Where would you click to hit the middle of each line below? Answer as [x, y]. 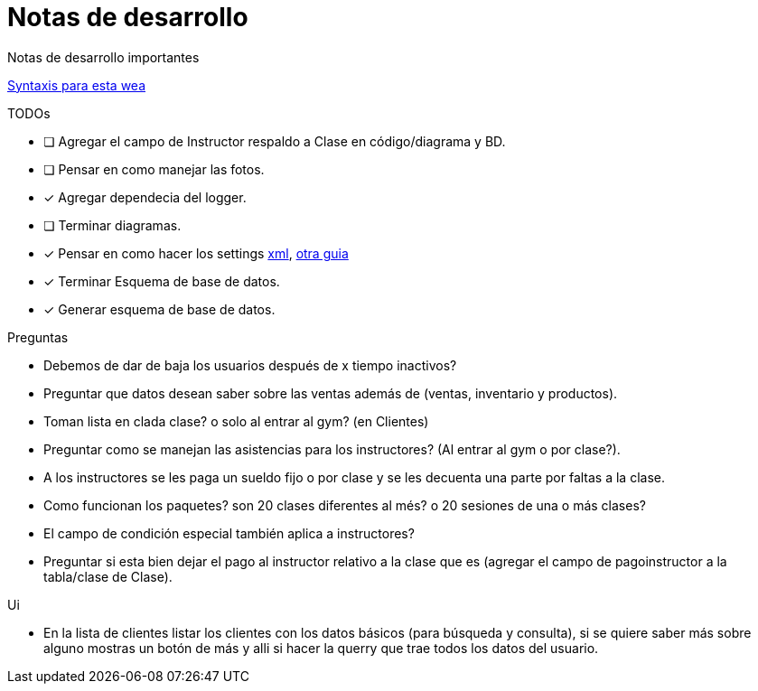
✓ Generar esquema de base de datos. [159, 309]
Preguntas [38, 337]
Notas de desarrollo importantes [103, 57]
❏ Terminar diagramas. [112, 225]
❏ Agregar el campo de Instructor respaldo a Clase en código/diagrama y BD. [275, 141]
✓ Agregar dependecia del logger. [145, 197]
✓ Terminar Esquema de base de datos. [162, 281]
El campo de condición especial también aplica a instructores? [229, 533]
